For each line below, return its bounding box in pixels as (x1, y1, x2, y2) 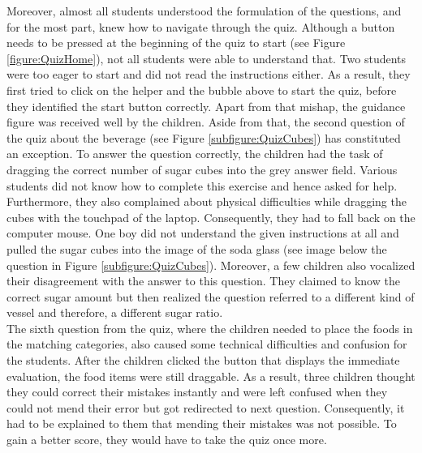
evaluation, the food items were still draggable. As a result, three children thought (6, 367, 416, 384)
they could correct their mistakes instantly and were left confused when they (6, 383, 388, 400)
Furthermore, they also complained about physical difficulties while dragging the (6, 193, 407, 210)
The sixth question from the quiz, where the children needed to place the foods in (6, 319, 413, 336)
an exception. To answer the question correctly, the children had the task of (6, 145, 383, 162)
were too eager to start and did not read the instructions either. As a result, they (6, 66, 411, 83)
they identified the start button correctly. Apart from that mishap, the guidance (6, 97, 406, 114)
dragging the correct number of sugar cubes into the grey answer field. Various (6, 160, 398, 177)
